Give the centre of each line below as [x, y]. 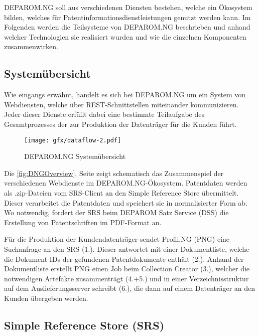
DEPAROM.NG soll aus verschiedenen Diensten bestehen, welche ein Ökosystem [128, 7]
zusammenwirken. [31, 46]
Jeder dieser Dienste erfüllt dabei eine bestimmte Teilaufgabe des [104, 114]
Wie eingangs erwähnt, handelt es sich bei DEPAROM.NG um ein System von [125, 95]
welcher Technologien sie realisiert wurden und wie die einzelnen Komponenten [125, 36]
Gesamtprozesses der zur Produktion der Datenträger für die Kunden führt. [120, 124]
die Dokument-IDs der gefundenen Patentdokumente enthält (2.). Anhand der [124, 259]
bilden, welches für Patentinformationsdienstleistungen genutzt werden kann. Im [127, 17]
